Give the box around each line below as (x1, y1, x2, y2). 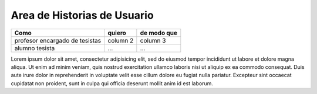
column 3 (140, 36, 166, 44)
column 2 (107, 36, 134, 44)
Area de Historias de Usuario (11, 9, 154, 22)
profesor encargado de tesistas (14, 36, 102, 44)
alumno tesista (14, 44, 55, 52)
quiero (107, 29, 126, 37)
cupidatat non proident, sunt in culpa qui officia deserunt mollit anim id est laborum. (11, 79, 214, 87)
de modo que (140, 29, 178, 37)
